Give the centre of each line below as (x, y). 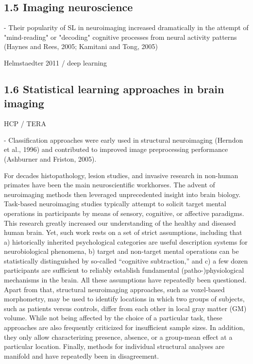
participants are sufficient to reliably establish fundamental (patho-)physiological (124, 270)
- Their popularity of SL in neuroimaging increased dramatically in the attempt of (126, 27)
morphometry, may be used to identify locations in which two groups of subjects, (124, 299)
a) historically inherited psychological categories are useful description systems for (126, 241)
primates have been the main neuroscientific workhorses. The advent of (110, 185)
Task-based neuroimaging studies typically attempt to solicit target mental (115, 204)
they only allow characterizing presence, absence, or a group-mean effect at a (118, 337)
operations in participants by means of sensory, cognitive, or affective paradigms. (124, 213)
